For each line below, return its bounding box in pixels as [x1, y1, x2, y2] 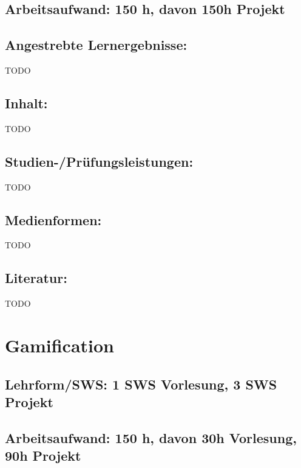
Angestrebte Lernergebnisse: [5, 35, 188, 54]
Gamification [5, 332, 115, 357]
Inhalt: [5, 93, 48, 112]
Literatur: [5, 268, 67, 287]
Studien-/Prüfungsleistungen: [5, 152, 194, 170]
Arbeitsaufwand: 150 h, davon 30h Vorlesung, [5, 428, 297, 447]
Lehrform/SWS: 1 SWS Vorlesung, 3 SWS [5, 374, 277, 393]
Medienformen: [5, 210, 102, 229]
